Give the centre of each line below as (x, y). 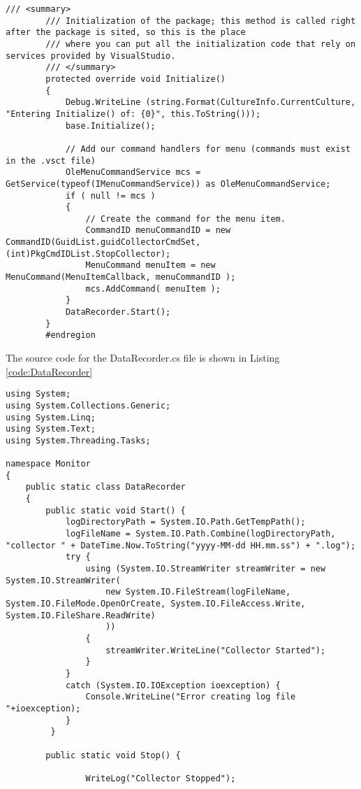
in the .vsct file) (51, 161)
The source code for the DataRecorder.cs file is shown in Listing (143, 358)
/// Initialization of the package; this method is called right (201, 21)
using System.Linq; (51, 417)
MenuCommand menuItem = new (150, 265)
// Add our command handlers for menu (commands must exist (208, 149)
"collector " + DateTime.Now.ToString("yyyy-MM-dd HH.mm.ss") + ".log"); (181, 545)
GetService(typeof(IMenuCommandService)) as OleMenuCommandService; (168, 184)
